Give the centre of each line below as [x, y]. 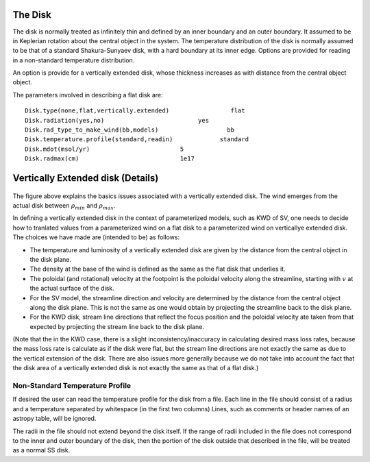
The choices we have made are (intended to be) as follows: [96, 237]
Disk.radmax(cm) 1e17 [110, 159]
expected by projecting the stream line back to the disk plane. [117, 326]
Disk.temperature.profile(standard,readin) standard [137, 139]
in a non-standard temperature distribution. [74, 60]
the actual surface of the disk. [72, 289]
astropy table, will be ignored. [54, 419]
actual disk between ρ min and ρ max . [64, 206]
